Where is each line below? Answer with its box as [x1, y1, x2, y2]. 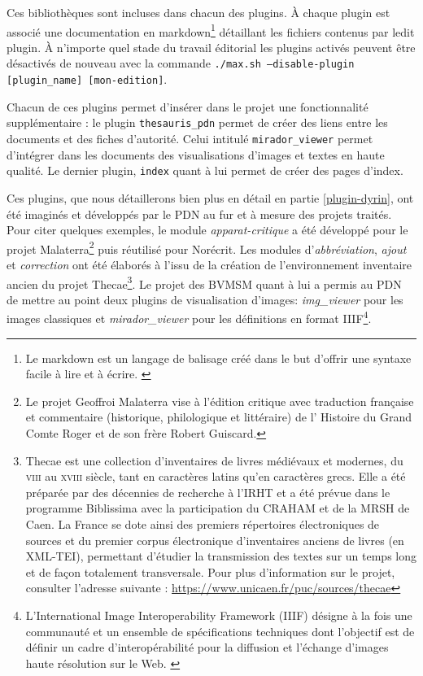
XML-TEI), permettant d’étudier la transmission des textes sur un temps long [25, 547, 416, 565]
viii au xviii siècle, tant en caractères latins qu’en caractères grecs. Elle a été [25, 468, 406, 485]
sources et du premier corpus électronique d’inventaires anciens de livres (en [25, 531, 404, 548]
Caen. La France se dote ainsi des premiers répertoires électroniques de [25, 515, 380, 532]
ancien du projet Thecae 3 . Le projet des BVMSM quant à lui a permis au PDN [7, 273, 402, 292]
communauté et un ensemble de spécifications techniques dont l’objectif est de [25, 622, 415, 639]
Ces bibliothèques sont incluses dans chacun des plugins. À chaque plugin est [7, 4, 390, 20]
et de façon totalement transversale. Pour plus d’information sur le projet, [25, 563, 395, 580]
